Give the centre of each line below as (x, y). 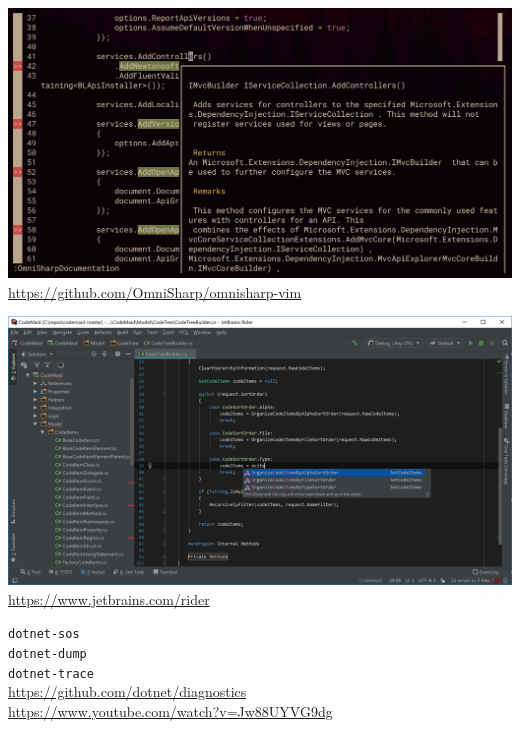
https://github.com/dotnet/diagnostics (127, 691)
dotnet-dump (47, 653)
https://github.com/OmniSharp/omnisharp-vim (155, 291)
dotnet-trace (51, 673)
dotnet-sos (44, 634)
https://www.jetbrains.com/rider (109, 598)
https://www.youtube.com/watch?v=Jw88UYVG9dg (170, 710)
